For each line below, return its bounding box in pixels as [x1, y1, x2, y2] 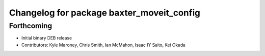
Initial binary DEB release [21, 35, 72, 41]
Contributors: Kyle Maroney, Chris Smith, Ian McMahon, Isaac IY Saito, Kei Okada [21, 42, 186, 48]
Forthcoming [9, 21, 53, 30]
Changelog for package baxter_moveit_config [9, 7, 201, 18]
